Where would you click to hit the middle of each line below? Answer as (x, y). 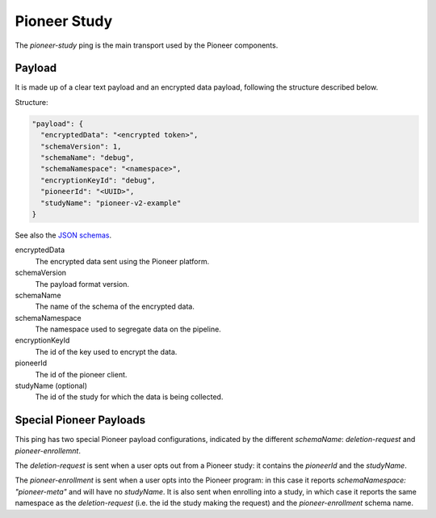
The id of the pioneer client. (81, 374)
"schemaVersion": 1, (81, 146)
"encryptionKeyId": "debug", (99, 180)
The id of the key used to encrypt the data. (106, 352)
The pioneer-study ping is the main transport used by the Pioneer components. (147, 45)
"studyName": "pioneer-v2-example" (111, 203)
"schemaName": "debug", (88, 158)
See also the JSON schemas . (63, 235)
